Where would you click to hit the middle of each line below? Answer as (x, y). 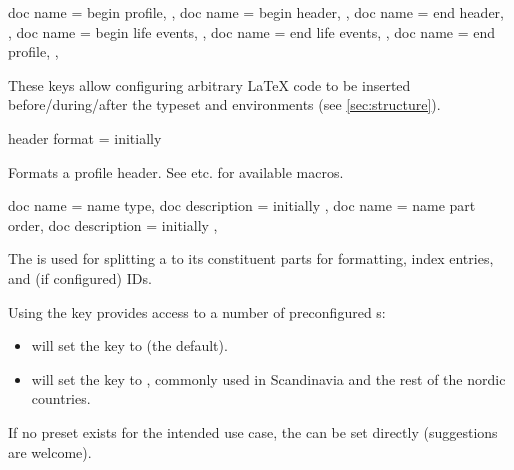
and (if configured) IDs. (80, 277)
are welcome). (50, 451)
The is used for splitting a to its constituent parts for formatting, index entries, (251, 258)
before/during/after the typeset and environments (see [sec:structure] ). (224, 104)
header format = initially (85, 137)
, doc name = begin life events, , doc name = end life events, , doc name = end (252, 31)
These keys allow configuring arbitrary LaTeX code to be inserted (209, 84)
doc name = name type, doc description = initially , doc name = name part (242, 205)
